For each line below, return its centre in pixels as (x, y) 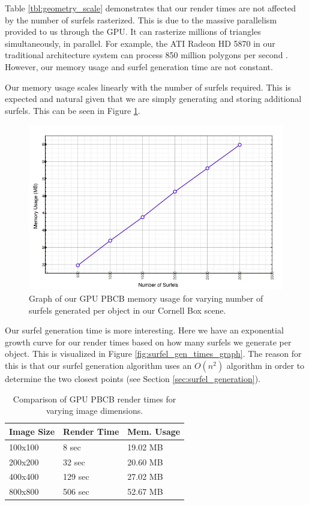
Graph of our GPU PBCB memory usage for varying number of (146, 298)
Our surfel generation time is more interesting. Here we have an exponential (144, 330)
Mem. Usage (154, 431)
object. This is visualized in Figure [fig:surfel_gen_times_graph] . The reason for (153, 354)
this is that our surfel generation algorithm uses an (98, 366)
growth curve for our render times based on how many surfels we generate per (148, 342)
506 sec (76, 492)
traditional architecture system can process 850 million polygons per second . (146, 55)
